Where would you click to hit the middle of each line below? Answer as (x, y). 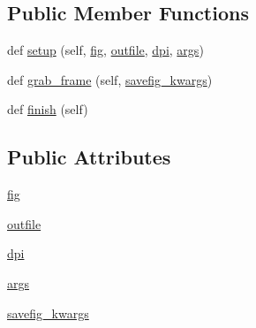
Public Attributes (89, 157)
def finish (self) (48, 109)
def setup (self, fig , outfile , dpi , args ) (105, 50)
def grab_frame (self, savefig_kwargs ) (110, 79)
